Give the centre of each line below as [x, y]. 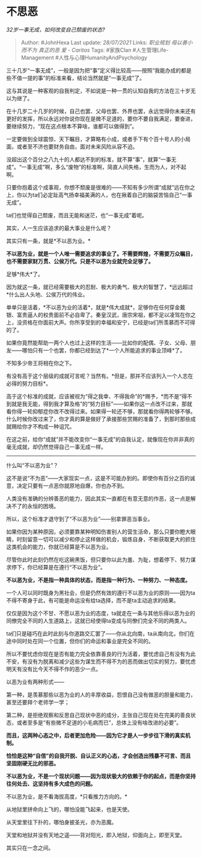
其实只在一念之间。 [30, 847]
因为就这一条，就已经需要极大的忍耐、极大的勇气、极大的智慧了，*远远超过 [100, 287]
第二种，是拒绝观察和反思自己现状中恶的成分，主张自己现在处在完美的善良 [98, 715]
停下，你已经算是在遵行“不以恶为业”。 [59, 567]
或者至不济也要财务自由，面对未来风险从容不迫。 [77, 146]
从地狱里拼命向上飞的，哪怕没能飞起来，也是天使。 [69, 809]
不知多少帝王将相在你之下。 [41, 363]
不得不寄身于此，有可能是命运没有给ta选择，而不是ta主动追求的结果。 [93, 600]
